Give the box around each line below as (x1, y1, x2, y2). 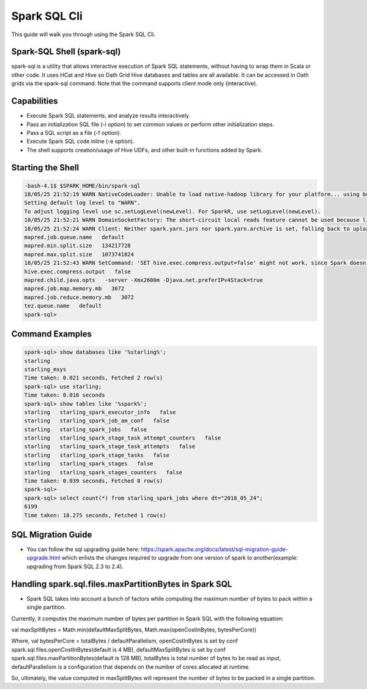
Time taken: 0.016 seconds (24, 392, 105, 398)
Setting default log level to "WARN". (24, 199, 141, 207)
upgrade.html (26, 554, 61, 561)
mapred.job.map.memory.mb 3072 (24, 285, 125, 292)
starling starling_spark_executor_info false (24, 408, 176, 416)
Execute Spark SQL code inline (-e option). (26, 138, 135, 145)
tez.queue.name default (24, 302, 102, 310)
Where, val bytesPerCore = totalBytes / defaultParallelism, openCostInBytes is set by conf (11, 638, 239, 645)
